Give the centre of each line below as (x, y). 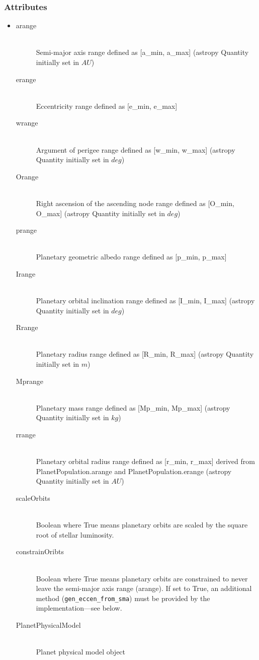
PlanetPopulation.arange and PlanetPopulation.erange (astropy (134, 471)
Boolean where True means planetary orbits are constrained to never (142, 578)
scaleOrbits (33, 498)
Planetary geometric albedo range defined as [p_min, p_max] (131, 257)
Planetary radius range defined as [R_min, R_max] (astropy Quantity (145, 354)
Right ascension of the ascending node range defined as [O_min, (135, 203)
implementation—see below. (79, 608)
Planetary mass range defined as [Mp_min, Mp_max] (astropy (133, 407)
